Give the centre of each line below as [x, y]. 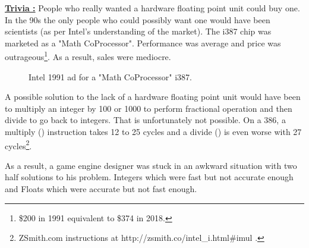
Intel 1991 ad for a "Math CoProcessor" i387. [110, 76]
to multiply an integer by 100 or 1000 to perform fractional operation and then [149, 108]
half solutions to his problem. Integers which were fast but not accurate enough [149, 177]
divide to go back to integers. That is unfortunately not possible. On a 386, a [145, 120]
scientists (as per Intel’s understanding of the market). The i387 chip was [138, 31]
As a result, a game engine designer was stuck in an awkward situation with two [151, 165]
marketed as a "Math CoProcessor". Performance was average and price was [143, 43]
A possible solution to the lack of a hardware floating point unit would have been [153, 97]
